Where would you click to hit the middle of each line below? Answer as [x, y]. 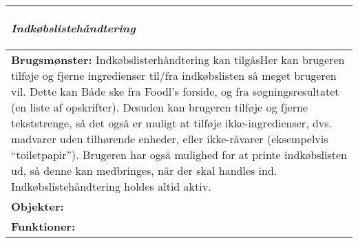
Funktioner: [43, 226]
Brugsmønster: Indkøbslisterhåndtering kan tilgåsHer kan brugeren [178, 60]
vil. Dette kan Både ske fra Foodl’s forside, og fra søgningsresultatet [175, 91]
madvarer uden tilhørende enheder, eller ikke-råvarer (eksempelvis [170, 139]
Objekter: [38, 206]
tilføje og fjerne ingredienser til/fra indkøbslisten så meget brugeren [174, 75]
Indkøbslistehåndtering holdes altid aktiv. [111, 186]
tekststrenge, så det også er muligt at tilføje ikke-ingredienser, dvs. [172, 123]
